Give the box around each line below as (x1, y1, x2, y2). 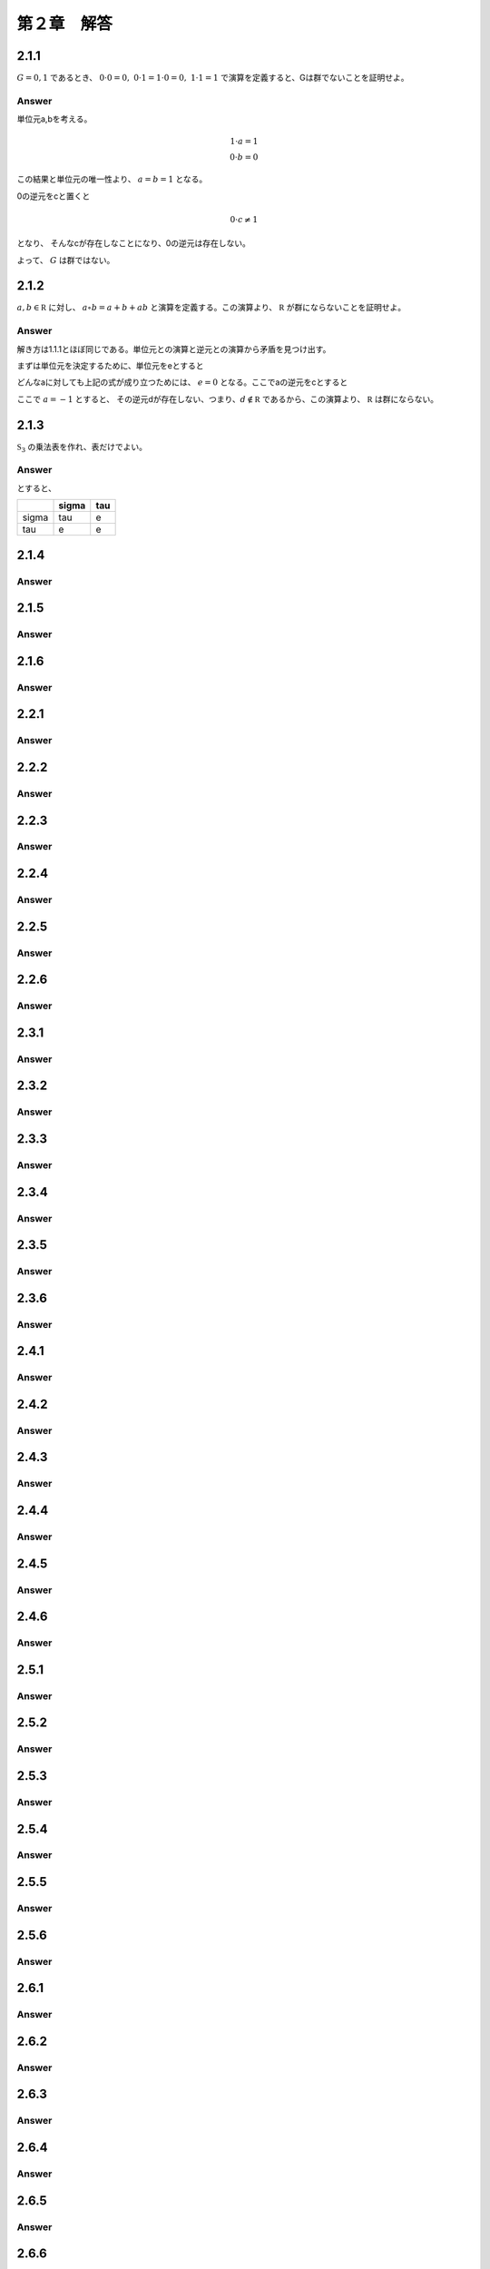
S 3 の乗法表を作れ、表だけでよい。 (16, 441, 147, 454)
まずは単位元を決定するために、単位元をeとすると (16, 359, 204, 371)
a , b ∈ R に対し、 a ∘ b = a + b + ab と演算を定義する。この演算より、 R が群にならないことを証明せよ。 (16, 302, 407, 313)
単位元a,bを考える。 (16, 113, 93, 124)
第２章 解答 (16, 14, 113, 34)
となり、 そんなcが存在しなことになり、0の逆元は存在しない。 (16, 238, 251, 249)
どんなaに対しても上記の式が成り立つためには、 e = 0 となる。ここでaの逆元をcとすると (16, 377, 348, 388)
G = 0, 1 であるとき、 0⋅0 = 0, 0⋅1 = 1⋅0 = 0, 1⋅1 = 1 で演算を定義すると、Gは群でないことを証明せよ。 (16, 73, 409, 83)
